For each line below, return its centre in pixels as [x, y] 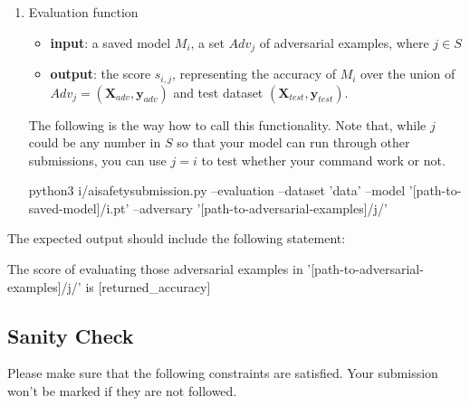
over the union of [408, 74]
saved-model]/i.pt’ [79, 208]
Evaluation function [83, 12]
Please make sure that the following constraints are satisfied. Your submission [223, 373]
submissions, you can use [97, 160]
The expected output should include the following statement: [177, 238]
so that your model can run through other [293, 142]
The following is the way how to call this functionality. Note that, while [227, 124]
